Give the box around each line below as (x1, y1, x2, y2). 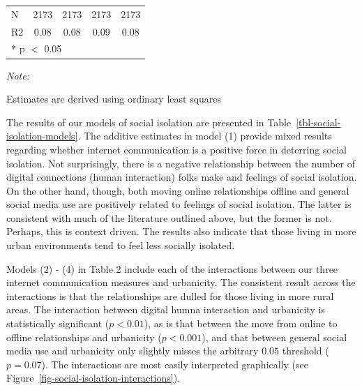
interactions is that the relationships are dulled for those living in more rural (6, 288, 334, 303)
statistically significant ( (6, 316, 110, 331)
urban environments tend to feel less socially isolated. (6, 238, 235, 253)
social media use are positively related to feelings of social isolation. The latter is (6, 197, 352, 211)
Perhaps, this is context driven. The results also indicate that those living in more (6, 224, 356, 239)
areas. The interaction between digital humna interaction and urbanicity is (6, 302, 325, 317)
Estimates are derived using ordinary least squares (6, 91, 222, 106)
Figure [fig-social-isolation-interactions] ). (6, 370, 181, 385)
